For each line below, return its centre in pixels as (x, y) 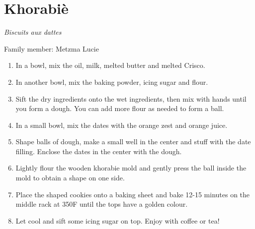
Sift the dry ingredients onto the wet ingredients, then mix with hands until (131, 98)
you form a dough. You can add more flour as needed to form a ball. (120, 108)
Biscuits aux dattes (33, 32)
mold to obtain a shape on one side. (70, 178)
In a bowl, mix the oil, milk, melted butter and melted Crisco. (110, 65)
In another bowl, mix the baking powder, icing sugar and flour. (112, 82)
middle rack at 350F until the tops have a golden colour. (102, 204)
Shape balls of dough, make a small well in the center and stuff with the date (133, 142)
